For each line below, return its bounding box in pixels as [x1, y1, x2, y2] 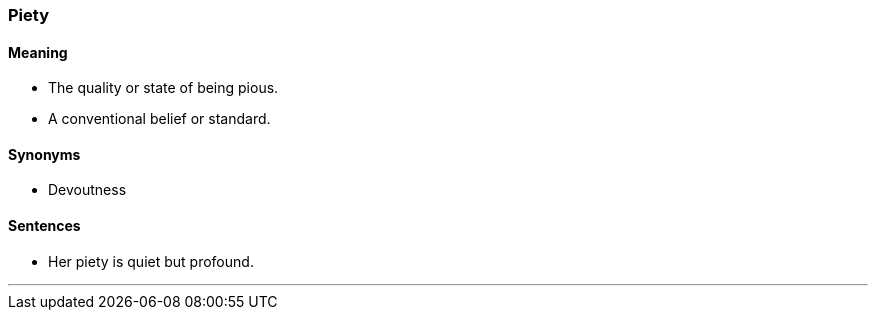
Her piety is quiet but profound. [48, 252, 254, 270]
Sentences [8, 217, 81, 235]
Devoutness [48, 181, 127, 199]
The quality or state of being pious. [48, 79, 279, 97]
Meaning [8, 43, 68, 61]
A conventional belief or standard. [48, 110, 271, 128]
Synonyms [8, 145, 81, 163]
